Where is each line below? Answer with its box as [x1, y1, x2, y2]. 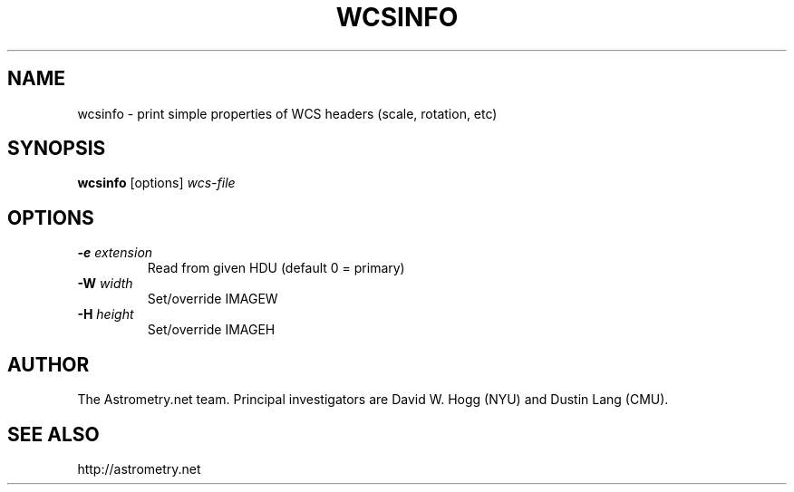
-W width [77, 275, 133, 292]
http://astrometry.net [77, 460, 201, 477]
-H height [77, 306, 134, 323]
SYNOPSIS [7, 137, 106, 160]
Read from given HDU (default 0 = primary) [147, 260, 405, 276]
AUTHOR [7, 352, 90, 376]
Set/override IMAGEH [147, 322, 276, 338]
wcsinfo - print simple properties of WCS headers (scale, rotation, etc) [77, 105, 498, 121]
